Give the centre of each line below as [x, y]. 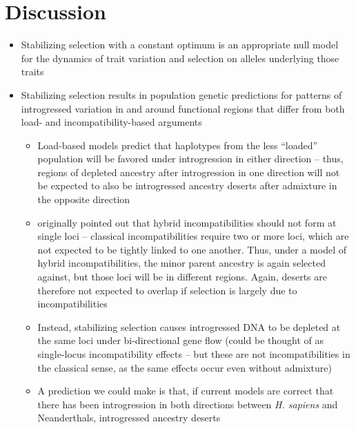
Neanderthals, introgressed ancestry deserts [129, 418]
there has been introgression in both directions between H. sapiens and [188, 404]
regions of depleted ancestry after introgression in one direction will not [189, 172]
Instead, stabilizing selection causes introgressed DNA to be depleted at [189, 326]
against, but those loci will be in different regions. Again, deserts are [182, 277]
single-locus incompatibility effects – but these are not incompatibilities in [194, 354]
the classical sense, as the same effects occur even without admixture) [185, 367]
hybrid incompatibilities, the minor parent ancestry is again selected [181, 263]
